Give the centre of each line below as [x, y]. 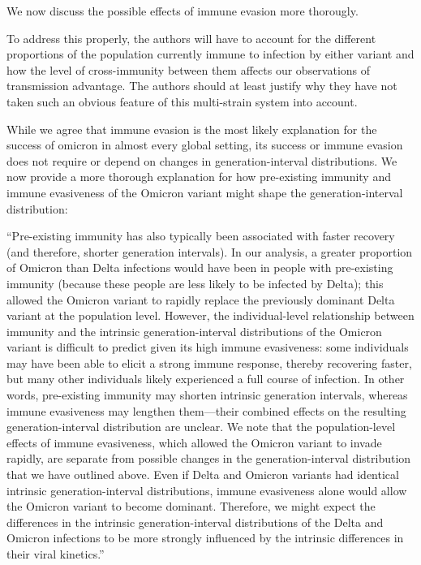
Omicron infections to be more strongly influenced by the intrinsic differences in [205, 538]
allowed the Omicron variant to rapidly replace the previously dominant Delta [201, 299]
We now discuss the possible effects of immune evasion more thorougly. [183, 11]
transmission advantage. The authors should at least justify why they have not [202, 86]
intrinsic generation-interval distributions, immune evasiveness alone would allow [207, 490]
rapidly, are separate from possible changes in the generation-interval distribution [209, 458]
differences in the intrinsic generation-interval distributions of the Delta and [195, 522]
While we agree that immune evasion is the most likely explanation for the [192, 129]
